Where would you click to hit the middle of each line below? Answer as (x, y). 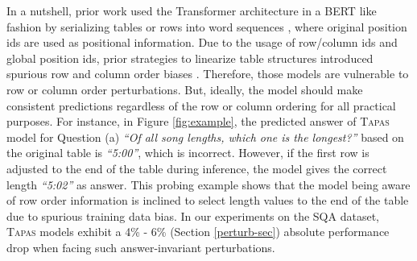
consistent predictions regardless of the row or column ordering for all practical (201, 105)
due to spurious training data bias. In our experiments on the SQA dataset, (193, 215)
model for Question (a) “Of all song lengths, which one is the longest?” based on (205, 137)
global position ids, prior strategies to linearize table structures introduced (190, 58)
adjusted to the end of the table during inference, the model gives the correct (197, 168)
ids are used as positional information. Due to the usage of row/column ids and (202, 42)
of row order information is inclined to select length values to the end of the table (208, 200)
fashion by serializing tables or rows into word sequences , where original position (207, 26)
